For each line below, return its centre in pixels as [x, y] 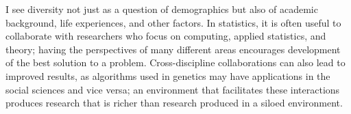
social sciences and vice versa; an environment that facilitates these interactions [173, 89]
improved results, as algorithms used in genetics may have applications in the [168, 75]
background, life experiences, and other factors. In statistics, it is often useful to [173, 22]
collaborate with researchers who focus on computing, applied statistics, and [166, 36]
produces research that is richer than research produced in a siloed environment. [174, 103]
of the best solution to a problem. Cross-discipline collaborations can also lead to [175, 62]
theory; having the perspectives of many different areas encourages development [173, 49]
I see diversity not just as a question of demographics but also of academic [162, 9]
